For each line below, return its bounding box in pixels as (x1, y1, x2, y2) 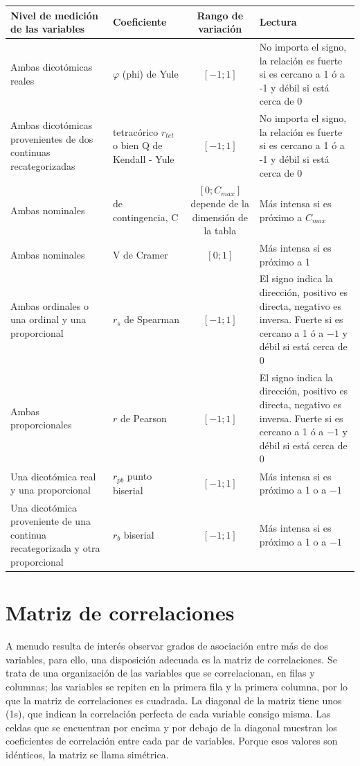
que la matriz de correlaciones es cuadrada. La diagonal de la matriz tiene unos (6, 693, 342, 707)
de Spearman (124, 312, 180, 327)
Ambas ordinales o (10, 298, 89, 313)
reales (10, 73, 35, 87)
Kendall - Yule (112, 151, 174, 166)
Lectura (259, 15, 297, 29)
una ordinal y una (10, 312, 87, 327)
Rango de (197, 8, 244, 22)
